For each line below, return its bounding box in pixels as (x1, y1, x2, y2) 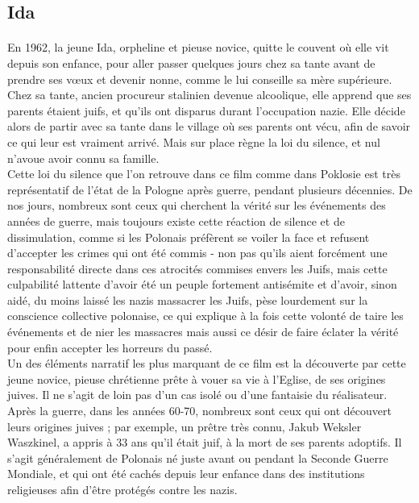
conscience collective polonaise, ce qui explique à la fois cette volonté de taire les (7, 307, 404, 324)
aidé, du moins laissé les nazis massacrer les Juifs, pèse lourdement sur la (7, 291, 368, 308)
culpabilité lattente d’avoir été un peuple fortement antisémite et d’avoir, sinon (7, 276, 397, 293)
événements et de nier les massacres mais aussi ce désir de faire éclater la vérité (7, 323, 399, 340)
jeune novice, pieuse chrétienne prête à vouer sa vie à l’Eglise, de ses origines (7, 370, 386, 387)
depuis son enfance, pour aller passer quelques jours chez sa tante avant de (7, 54, 375, 71)
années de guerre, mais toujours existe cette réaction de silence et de (7, 212, 345, 229)
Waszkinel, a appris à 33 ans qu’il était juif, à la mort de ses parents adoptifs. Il (7, 434, 402, 451)
